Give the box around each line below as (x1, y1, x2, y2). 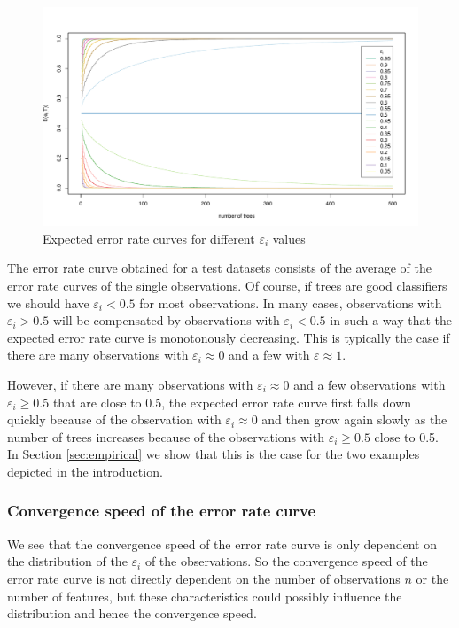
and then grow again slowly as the (261, 410, 447, 429)
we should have (7, 293, 89, 312)
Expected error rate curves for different (43, 229, 255, 247)
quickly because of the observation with (7, 410, 222, 429)
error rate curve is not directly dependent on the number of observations (7, 569, 401, 587)
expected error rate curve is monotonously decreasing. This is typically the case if (7, 328, 450, 346)
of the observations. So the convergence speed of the (144, 552, 428, 570)
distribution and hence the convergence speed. (7, 604, 257, 623)
